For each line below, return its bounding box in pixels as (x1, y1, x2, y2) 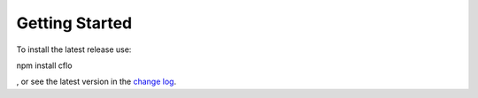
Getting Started (16, 13, 133, 33)
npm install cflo (16, 60, 73, 71)
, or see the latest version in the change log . (16, 76, 177, 87)
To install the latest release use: (16, 44, 132, 55)
